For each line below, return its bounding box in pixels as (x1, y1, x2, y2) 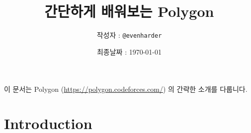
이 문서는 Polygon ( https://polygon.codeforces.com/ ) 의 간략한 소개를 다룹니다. (4, 84, 248, 94)
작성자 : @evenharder (96, 30, 162, 40)
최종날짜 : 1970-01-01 (96, 46, 162, 57)
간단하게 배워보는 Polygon (44, 1, 214, 21)
